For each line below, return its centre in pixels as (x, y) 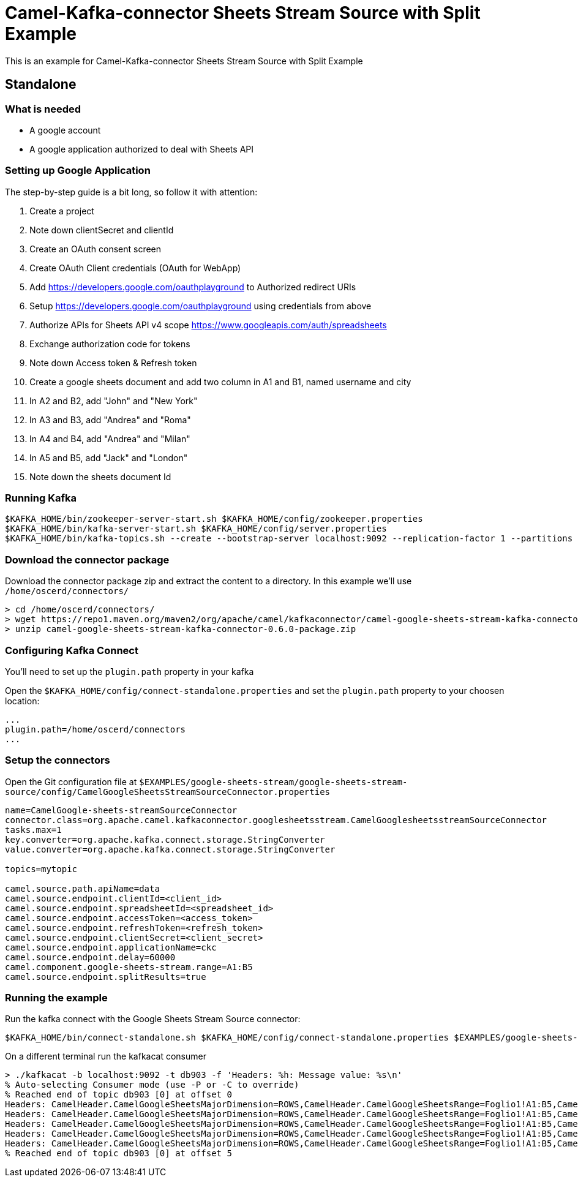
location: (22, 701)
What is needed (43, 109)
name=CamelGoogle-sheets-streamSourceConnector (121, 810)
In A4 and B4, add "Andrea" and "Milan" (110, 439)
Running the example (56, 998)
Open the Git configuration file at (71, 781)
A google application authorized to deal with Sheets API (141, 149)
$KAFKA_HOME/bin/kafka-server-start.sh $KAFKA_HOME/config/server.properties (196, 529)
